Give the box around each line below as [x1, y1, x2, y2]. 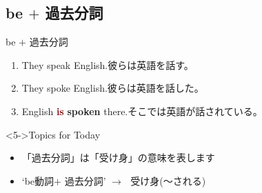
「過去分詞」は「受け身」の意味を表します [21, 150, 215, 165]
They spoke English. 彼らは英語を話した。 [21, 81, 204, 95]
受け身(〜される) [130, 173, 206, 187]
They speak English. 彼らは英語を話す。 [21, 57, 194, 72]
